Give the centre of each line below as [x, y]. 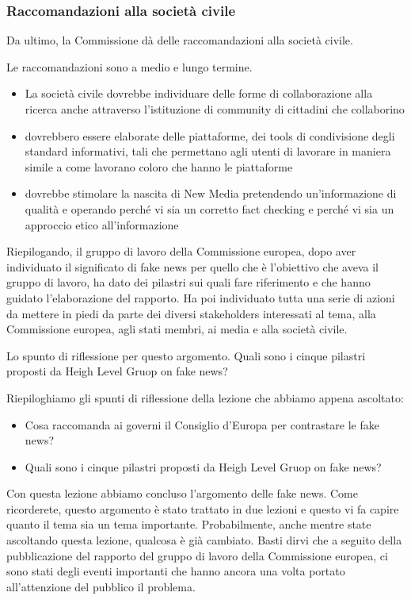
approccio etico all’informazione [102, 224]
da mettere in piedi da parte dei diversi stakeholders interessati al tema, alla [191, 313]
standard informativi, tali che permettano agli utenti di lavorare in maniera [208, 151]
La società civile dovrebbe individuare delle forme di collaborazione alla [199, 93]
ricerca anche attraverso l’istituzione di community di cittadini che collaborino [215, 109]
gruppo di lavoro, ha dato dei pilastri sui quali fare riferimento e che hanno [188, 282]
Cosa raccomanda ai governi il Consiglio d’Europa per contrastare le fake [202, 424]
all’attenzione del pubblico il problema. [101, 586]
